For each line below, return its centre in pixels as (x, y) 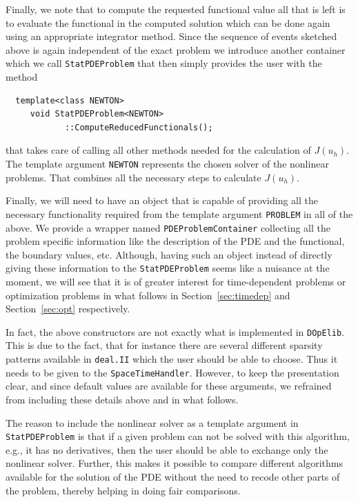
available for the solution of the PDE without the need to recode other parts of (173, 476)
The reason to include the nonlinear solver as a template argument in (152, 422)
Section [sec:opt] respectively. (68, 309)
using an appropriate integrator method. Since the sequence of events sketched (171, 36)
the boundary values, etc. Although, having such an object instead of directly (169, 254)
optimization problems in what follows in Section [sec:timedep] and (148, 295)
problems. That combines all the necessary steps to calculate (133, 177)
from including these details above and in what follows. (122, 399)
